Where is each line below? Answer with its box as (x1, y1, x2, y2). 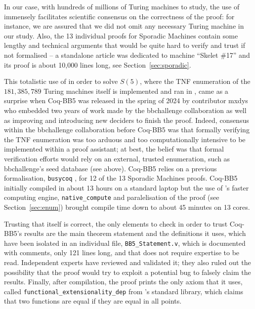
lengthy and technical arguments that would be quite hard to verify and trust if (4, 40, 246, 50)
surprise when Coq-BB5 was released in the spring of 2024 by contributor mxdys (4, 95, 248, 106)
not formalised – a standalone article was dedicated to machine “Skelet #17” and (4, 49, 250, 60)
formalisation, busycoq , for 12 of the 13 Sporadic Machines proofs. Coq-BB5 (4, 173, 238, 183)
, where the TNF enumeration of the (139, 76, 251, 86)
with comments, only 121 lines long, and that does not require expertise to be (4, 247, 240, 258)
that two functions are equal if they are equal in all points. (4, 296, 182, 306)
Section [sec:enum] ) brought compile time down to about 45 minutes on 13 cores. (4, 202, 250, 212)
